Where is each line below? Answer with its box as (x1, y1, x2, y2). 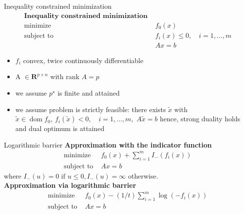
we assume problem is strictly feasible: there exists (15, 104, 166, 114)
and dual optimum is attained (15, 123, 105, 133)
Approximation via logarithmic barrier (4, 180, 136, 190)
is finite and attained (57, 87, 120, 98)
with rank (50, 71, 79, 82)
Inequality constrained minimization (4, 1, 112, 11)
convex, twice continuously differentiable (23, 55, 144, 65)
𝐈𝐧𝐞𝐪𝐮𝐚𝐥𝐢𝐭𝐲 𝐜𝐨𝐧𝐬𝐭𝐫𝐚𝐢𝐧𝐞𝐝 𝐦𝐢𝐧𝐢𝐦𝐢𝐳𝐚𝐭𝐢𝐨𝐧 (24, 12, 148, 19)
